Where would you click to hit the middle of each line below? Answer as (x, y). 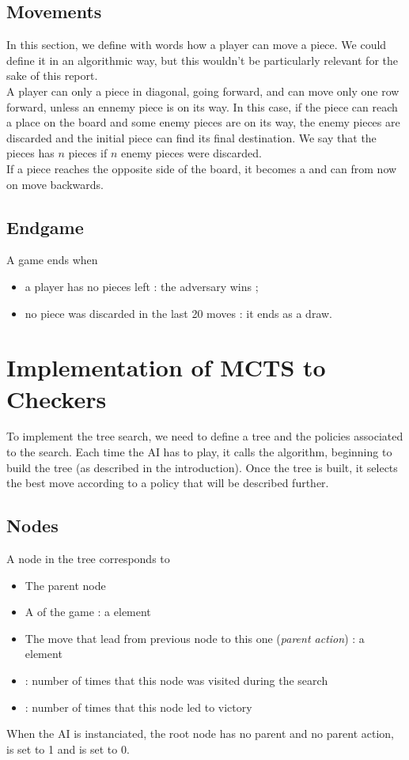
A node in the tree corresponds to (88, 559)
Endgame (45, 227)
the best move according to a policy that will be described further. (168, 483)
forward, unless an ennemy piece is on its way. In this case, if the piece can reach (202, 106)
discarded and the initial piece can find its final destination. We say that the (191, 137)
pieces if (88, 153)
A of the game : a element (88, 612)
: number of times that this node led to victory (138, 707)
